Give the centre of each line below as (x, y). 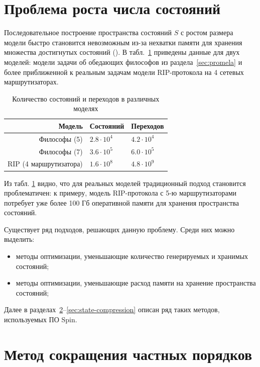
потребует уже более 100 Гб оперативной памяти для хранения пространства (121, 202)
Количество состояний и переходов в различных (86, 98)
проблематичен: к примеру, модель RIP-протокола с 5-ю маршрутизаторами (120, 193)
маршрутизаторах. (31, 82)
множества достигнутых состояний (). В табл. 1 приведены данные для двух (122, 52)
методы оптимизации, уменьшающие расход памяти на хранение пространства (136, 283)
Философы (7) (61, 151)
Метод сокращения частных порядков (128, 354)
